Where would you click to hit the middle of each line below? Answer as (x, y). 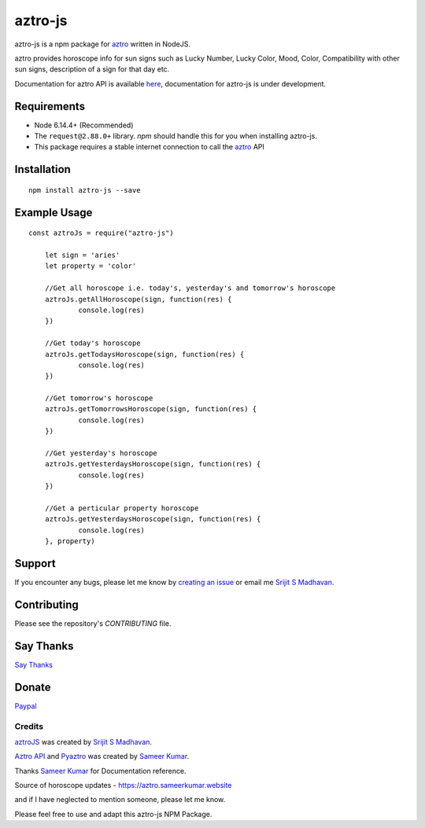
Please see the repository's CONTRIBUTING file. (93, 623)
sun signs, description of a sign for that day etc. (92, 69)
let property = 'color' (91, 266)
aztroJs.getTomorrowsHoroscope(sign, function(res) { (151, 409)
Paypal (26, 706)
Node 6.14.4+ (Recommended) (84, 125)
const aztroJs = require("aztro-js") (102, 233)
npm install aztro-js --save (85, 190)
